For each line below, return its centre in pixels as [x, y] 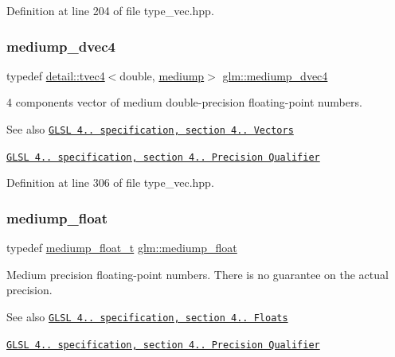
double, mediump [162, 75]
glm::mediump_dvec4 [275, 75]
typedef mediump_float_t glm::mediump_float [122, 248]
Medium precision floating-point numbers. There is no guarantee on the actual [197, 274]
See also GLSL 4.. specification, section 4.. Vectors [150, 129]
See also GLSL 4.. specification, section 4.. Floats [147, 316]
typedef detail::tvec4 [56, 75]
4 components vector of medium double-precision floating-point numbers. [184, 102]
